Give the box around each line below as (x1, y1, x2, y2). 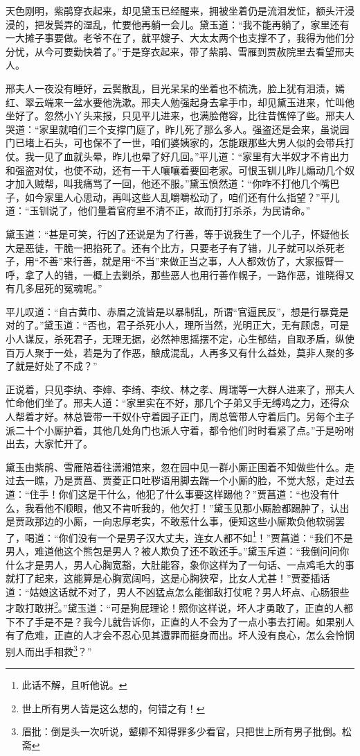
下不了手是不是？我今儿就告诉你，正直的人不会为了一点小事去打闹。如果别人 (6, 614, 354, 628)
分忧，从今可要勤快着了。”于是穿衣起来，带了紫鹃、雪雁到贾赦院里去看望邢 (6, 44, 345, 58)
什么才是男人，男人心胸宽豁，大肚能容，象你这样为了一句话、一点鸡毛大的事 (6, 557, 354, 572)
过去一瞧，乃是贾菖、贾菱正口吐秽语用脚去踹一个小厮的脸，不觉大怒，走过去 (6, 473, 354, 488)
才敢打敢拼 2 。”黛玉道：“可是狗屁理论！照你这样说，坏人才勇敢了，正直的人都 (6, 599, 354, 615)
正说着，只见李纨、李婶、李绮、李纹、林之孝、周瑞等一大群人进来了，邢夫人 (6, 381, 354, 396)
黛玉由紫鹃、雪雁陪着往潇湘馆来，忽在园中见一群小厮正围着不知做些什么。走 (6, 459, 354, 474)
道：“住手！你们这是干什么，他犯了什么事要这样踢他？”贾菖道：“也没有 (6, 487, 330, 501)
